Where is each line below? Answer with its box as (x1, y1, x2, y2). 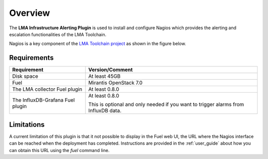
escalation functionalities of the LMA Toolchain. (9, 31, 107, 37)
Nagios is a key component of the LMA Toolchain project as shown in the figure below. (9, 41, 186, 47)
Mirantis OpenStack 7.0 (88, 79, 143, 86)
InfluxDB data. (88, 107, 122, 114)
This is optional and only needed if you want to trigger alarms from (88, 101, 244, 108)
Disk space (12, 73, 38, 80)
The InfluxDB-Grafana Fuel (12, 97, 75, 104)
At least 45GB (88, 73, 121, 80)
